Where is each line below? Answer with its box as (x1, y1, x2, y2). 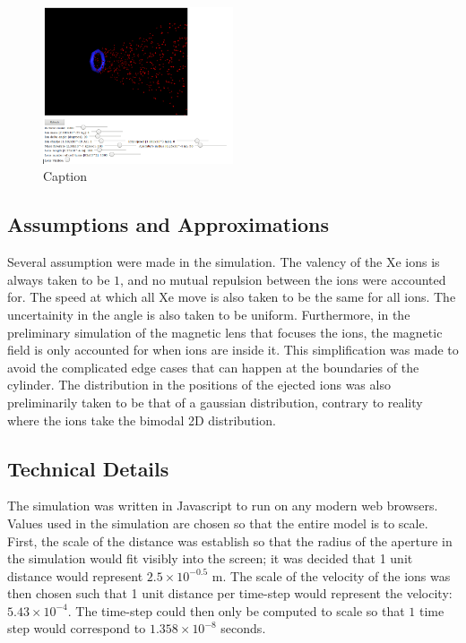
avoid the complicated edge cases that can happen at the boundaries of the (7, 357, 419, 376)
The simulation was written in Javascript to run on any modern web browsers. (7, 496, 438, 515)
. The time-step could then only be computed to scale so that (67, 601, 405, 620)
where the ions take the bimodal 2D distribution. (7, 410, 276, 429)
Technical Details (7, 454, 169, 482)
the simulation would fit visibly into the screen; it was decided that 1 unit (7, 549, 413, 568)
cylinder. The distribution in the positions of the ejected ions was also (7, 375, 391, 394)
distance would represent (7, 566, 143, 585)
